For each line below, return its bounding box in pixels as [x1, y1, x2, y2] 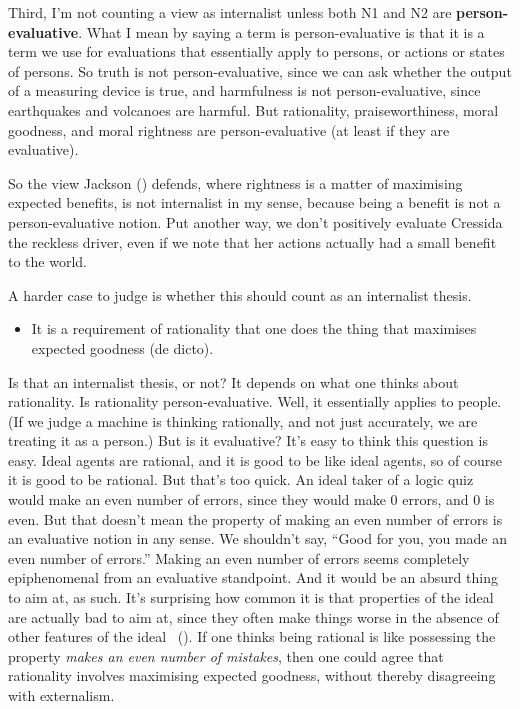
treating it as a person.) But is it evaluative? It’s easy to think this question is [8, 430, 488, 451]
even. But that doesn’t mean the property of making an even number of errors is [8, 508, 503, 529]
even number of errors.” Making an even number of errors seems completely [8, 547, 470, 568]
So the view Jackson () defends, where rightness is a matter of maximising [8, 172, 463, 193]
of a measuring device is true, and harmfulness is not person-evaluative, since [8, 80, 481, 101]
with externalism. [8, 685, 115, 705]
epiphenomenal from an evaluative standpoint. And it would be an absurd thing [8, 567, 498, 588]
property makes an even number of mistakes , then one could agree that [8, 645, 444, 666]
